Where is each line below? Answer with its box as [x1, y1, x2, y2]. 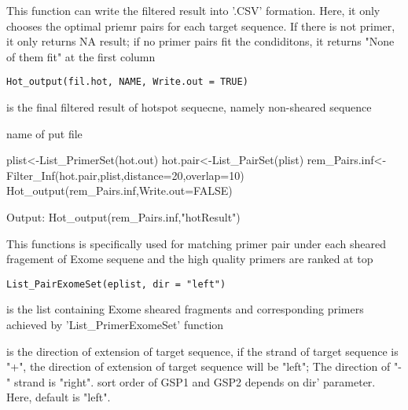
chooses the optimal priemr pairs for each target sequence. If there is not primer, [6, 17, 395, 34]
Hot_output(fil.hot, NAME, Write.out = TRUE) [6, 76, 248, 88]
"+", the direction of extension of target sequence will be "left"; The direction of [6, 358, 391, 375]
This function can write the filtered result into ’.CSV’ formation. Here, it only [6, 2, 380, 18]
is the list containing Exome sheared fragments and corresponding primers [6, 301, 364, 317]
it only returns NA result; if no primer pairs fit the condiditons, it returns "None [6, 33, 395, 49]
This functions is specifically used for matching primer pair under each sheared [6, 235, 386, 251]
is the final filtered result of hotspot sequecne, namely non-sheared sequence [6, 99, 372, 115]
